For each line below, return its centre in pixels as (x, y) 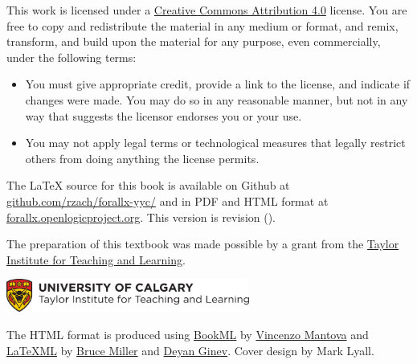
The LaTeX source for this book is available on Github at (148, 185)
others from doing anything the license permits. (142, 158)
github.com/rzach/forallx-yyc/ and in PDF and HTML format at (168, 200)
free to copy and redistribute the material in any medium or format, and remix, (202, 25)
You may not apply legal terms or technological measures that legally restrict (215, 143)
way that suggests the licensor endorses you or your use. (164, 115)
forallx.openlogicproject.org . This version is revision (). (141, 217)
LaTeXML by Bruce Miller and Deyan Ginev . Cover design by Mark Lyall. (190, 350)
